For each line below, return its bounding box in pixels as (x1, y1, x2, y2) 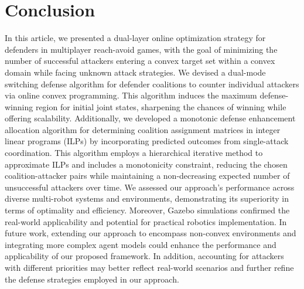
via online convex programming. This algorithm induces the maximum (5, 89, 257, 101)
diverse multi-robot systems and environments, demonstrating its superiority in (5, 192, 289, 205)
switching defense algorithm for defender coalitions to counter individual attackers (5, 77, 299, 90)
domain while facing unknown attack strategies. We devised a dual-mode (5, 66, 266, 78)
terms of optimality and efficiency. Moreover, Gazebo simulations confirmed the (5, 204, 290, 216)
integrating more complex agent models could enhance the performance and (5, 238, 276, 250)
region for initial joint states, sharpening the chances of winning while (35, 100, 286, 113)
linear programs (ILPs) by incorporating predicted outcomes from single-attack (5, 135, 289, 147)
